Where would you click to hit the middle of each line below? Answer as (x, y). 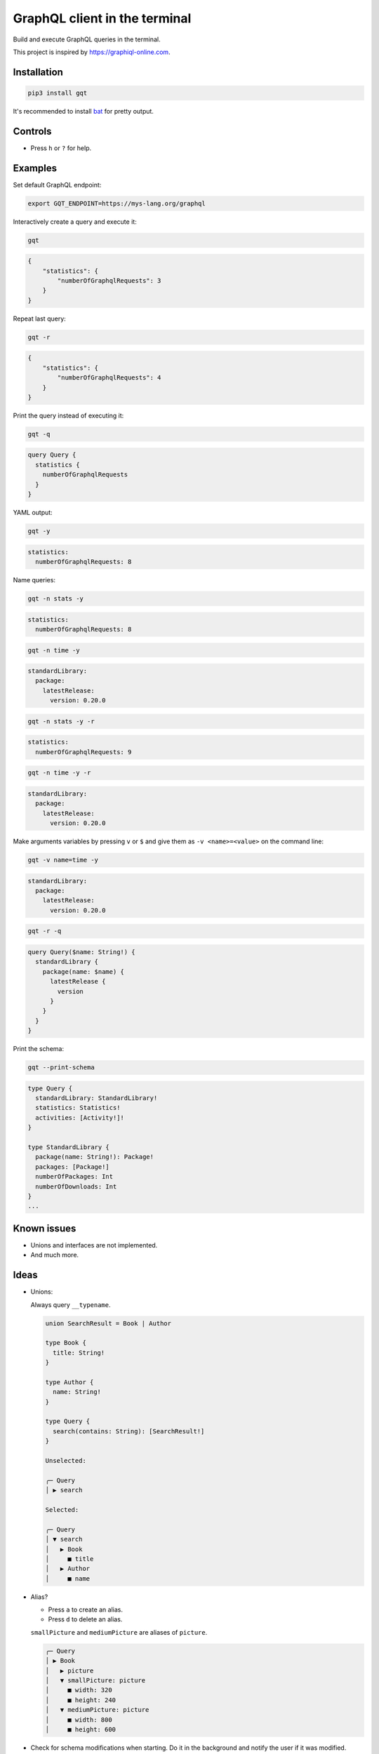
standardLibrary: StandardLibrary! (97, 1098)
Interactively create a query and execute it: (75, 222)
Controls (32, 131)
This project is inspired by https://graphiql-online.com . (92, 52)
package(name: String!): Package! (95, 1157)
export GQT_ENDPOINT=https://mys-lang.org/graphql (117, 203)
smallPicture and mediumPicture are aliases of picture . (119, 1632)
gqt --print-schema (61, 1067)
